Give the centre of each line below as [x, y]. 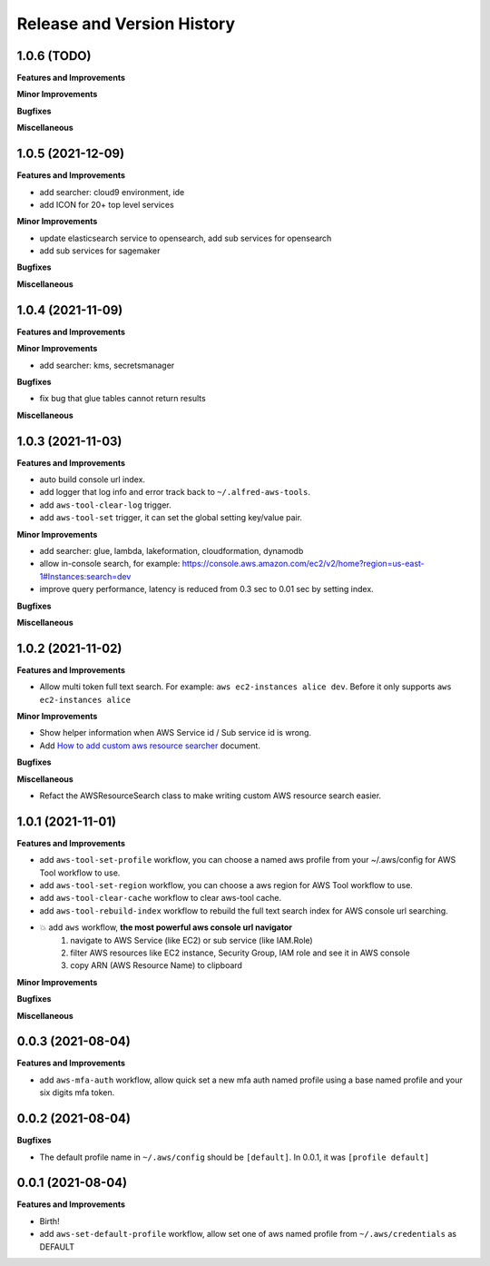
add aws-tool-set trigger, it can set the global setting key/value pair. [171, 518]
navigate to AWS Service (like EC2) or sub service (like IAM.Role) [191, 940]
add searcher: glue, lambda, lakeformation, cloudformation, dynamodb [171, 550]
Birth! [49, 1221]
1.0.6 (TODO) [54, 56]
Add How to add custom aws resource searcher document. [150, 746]
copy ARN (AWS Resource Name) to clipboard [156, 965]
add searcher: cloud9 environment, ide [112, 192]
